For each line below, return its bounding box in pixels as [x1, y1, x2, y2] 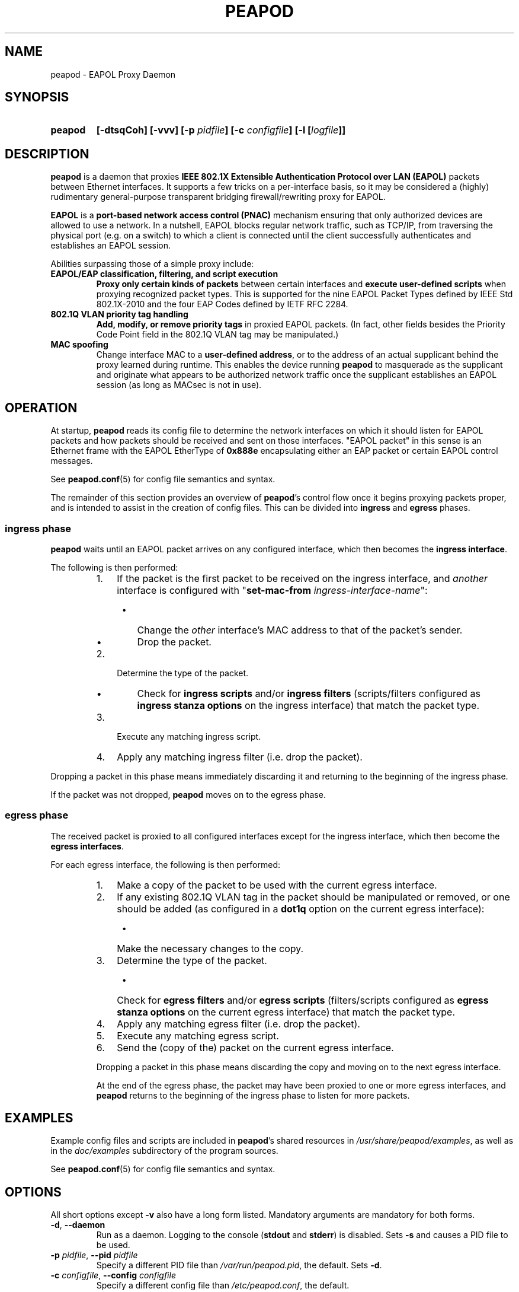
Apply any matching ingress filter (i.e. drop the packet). [117, 750, 363, 763]
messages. [50, 456, 93, 466]
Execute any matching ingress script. [117, 731, 261, 742]
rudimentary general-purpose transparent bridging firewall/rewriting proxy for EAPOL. [50, 192, 386, 202]
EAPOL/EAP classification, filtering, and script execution [50, 269, 278, 279]
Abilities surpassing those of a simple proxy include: [50, 259, 254, 269]
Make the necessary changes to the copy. [117, 942, 304, 954]
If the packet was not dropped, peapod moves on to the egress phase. [50, 789, 326, 800]
